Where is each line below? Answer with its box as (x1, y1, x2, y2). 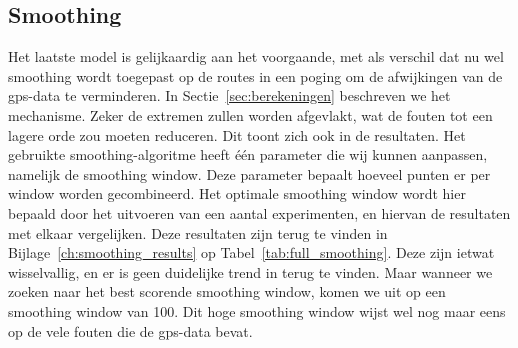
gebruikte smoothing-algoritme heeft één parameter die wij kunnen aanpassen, (8, 144, 488, 165)
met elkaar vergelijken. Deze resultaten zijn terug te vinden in (8, 222, 388, 243)
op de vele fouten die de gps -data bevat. (8, 320, 253, 341)
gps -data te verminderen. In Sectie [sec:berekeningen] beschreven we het (8, 85, 451, 106)
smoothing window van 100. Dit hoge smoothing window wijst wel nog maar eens (8, 300, 506, 321)
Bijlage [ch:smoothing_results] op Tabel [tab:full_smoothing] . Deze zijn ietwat (8, 242, 495, 263)
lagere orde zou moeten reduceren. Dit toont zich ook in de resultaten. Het (8, 124, 466, 145)
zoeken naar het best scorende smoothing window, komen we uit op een (8, 281, 446, 302)
